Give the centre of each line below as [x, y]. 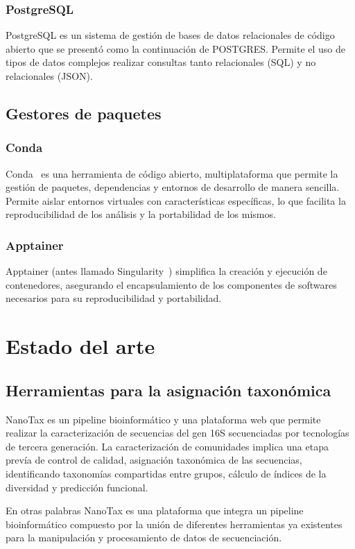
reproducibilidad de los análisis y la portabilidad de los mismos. [141, 214]
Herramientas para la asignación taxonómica [168, 390]
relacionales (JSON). [49, 76]
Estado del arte [80, 346]
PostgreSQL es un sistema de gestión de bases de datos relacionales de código [170, 35]
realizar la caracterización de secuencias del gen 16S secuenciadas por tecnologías [177, 433]
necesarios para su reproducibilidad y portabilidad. [114, 298]
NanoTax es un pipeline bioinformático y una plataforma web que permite [163, 419]
